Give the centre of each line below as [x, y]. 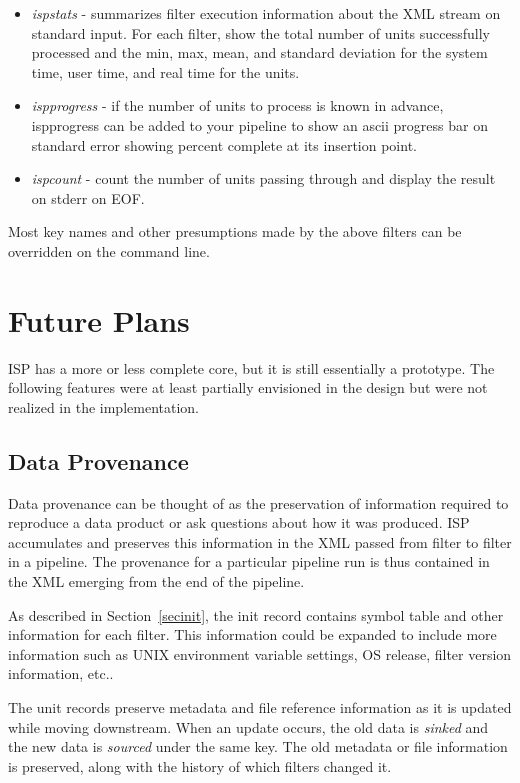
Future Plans [99, 319]
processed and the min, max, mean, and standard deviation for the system [259, 52]
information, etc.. [61, 673]
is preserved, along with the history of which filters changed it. [200, 765]
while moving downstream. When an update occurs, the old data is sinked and [248, 726]
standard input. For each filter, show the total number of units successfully [260, 32]
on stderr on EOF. [88, 197]
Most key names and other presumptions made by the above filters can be [235, 231]
